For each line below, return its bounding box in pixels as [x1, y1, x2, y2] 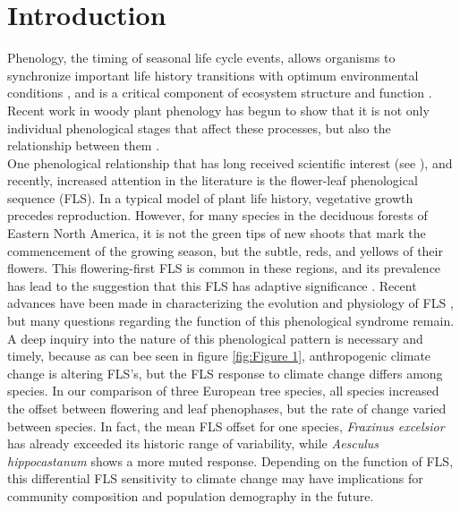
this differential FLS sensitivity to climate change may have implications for [7, 469, 423, 488]
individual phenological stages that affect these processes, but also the [7, 118, 391, 137]
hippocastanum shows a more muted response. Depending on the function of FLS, [7, 451, 454, 470]
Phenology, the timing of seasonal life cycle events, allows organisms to [7, 48, 396, 67]
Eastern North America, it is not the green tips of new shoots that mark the [7, 224, 426, 243]
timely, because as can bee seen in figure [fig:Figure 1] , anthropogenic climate [7, 346, 431, 365]
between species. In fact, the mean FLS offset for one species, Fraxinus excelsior [7, 416, 445, 435]
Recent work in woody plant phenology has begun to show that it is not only [7, 100, 430, 119]
